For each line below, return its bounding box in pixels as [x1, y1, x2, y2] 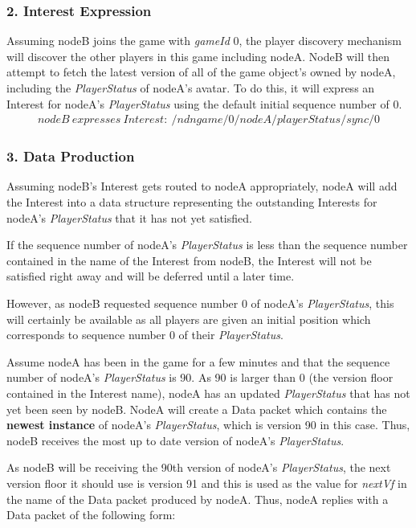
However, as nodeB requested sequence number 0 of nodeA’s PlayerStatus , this [6, 295, 394, 311]
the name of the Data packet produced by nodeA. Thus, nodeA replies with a [6, 490, 389, 507]
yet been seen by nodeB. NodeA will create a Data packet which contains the [6, 400, 387, 417]
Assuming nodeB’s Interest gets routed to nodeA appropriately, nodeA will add [6, 178, 398, 194]
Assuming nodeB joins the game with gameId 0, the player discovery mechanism [6, 32, 402, 49]
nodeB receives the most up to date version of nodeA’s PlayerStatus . [6, 432, 345, 448]
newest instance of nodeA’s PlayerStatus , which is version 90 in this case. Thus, [6, 416, 410, 433]
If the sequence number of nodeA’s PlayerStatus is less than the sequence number [6, 236, 408, 253]
